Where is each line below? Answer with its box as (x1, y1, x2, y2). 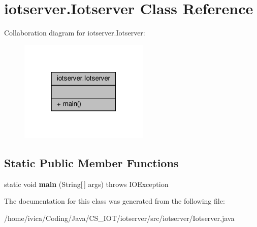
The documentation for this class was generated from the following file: (4, 196, 225, 206)
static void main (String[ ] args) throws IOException (4, 178, 169, 189)
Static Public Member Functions (4, 155, 179, 170)
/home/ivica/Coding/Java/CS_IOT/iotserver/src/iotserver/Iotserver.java (4, 212, 235, 223)
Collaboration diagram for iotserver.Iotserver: (4, 27, 145, 38)
